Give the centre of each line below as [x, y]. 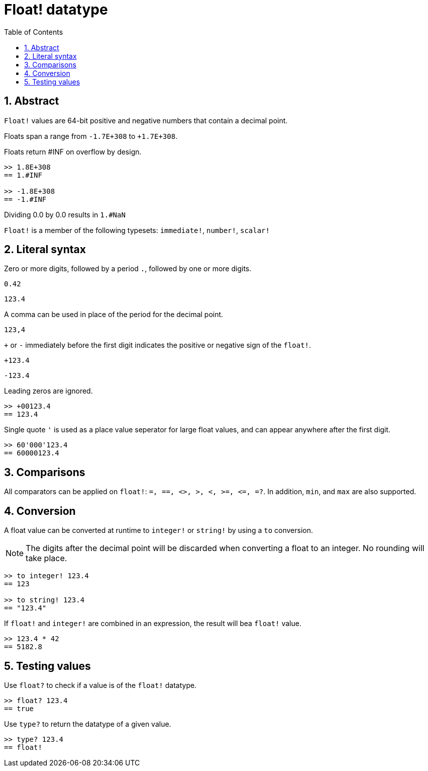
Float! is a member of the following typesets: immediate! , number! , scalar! [137, 230]
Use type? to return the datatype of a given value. [88, 724]
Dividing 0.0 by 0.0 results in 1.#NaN [65, 214]
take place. [46, 558]
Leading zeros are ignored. [48, 391]
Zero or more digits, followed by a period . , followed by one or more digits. [128, 269]
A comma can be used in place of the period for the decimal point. [114, 315]
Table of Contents [34, 32]
